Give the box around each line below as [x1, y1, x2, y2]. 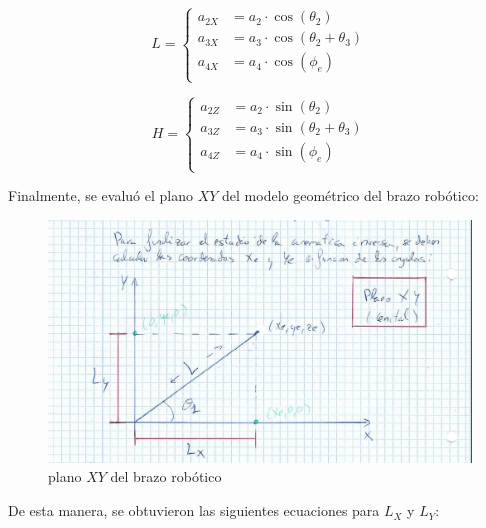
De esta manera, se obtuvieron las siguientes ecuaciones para [8, 500, 380, 521]
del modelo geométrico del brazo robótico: [222, 185, 479, 206]
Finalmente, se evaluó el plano [8, 185, 193, 206]
